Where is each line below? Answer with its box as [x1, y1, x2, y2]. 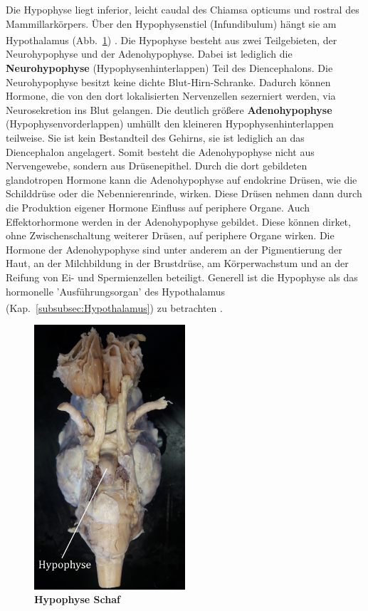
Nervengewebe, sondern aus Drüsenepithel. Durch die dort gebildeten [6, 158, 307, 173]
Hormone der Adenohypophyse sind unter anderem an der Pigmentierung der [6, 241, 342, 256]
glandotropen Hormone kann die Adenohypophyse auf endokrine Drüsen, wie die [6, 172, 357, 187]
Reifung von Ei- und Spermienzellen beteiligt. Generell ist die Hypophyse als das [6, 269, 358, 284]
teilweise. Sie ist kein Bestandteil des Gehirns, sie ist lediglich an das [6, 130, 305, 145]
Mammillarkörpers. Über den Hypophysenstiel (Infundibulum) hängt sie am [6, 16, 337, 31]
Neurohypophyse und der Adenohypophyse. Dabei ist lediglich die [6, 46, 293, 61]
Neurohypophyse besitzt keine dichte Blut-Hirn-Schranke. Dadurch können [6, 74, 331, 89]
